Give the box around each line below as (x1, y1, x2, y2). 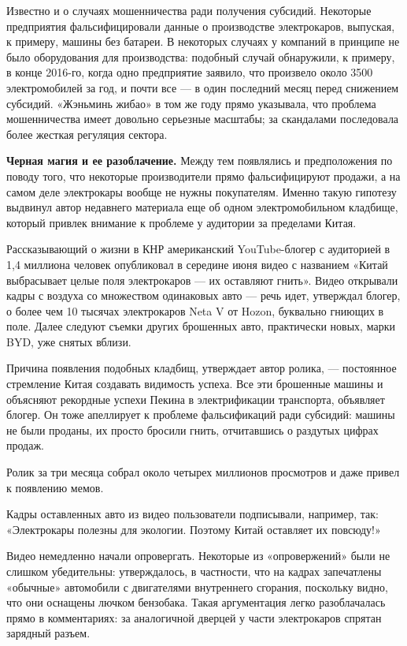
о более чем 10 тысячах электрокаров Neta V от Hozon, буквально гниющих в (6, 302, 384, 319)
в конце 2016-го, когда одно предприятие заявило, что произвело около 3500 (6, 64, 373, 80)
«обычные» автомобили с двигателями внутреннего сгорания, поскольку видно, (6, 578, 389, 595)
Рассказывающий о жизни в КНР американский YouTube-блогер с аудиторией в (6, 241, 390, 257)
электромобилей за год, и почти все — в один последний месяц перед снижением (6, 79, 399, 95)
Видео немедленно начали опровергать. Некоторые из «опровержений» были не (6, 547, 390, 564)
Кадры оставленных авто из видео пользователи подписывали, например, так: (6, 506, 379, 522)
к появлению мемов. (6, 479, 104, 495)
